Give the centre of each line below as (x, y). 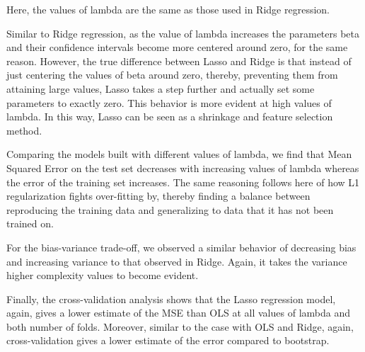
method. (24, 130)
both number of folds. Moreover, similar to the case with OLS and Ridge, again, (180, 326)
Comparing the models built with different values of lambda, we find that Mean (179, 154)
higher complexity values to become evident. (103, 275)
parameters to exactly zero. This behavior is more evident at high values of (169, 102)
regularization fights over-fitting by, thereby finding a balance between (158, 196)
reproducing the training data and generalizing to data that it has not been (170, 209)
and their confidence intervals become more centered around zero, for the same (177, 47)
